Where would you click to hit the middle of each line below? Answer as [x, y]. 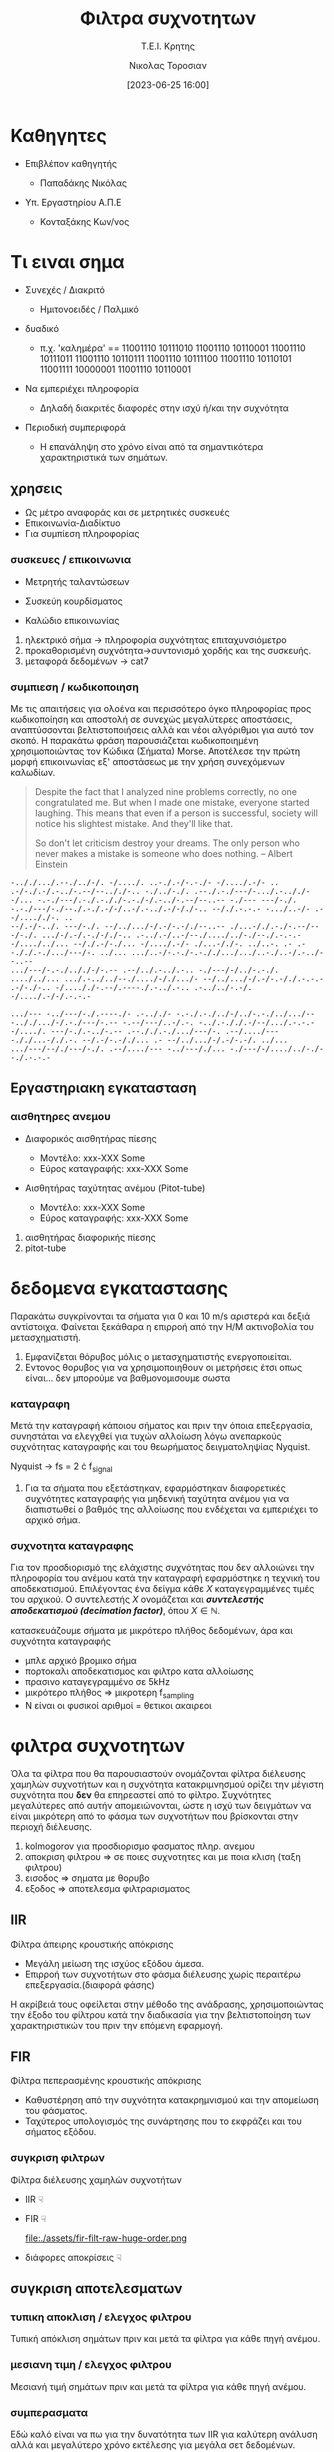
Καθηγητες [59, 135]
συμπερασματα [49, 2412]
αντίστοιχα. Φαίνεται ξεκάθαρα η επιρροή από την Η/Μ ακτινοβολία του [162, 1326]
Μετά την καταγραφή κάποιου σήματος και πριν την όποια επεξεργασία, [161, 1425]
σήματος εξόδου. [60, 2132]
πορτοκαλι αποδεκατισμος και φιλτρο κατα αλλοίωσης [139, 1671]
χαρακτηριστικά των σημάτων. [103, 457]
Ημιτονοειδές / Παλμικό [89, 309]
